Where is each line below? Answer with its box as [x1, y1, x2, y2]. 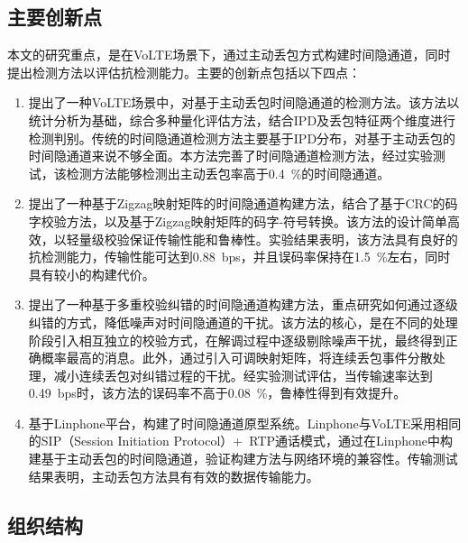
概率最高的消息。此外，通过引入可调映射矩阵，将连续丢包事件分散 [41, 348, 433, 367]
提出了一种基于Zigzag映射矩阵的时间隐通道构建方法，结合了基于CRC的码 [28, 194, 458, 213]
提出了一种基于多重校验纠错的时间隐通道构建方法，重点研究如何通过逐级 [28, 295, 458, 314]
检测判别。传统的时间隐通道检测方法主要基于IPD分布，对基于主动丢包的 [28, 128, 456, 147]
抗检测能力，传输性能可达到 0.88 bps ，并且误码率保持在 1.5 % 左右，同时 [28, 247, 451, 266]
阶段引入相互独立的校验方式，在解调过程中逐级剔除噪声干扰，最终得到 [28, 330, 445, 349]
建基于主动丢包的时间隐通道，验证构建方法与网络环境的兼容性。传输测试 [28, 449, 458, 468]
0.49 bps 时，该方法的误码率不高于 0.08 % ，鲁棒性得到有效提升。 [28, 383, 407, 402]
